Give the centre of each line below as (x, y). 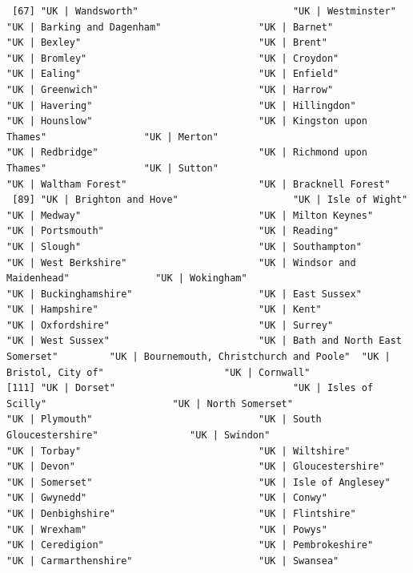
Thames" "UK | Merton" (112, 137)
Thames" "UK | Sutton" (112, 168)
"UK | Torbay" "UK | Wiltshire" (178, 451)
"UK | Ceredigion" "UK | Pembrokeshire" (190, 545)
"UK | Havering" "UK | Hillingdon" (181, 105)
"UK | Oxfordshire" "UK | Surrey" (170, 325)
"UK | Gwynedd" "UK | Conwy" (167, 498)
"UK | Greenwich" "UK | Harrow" (170, 89)
